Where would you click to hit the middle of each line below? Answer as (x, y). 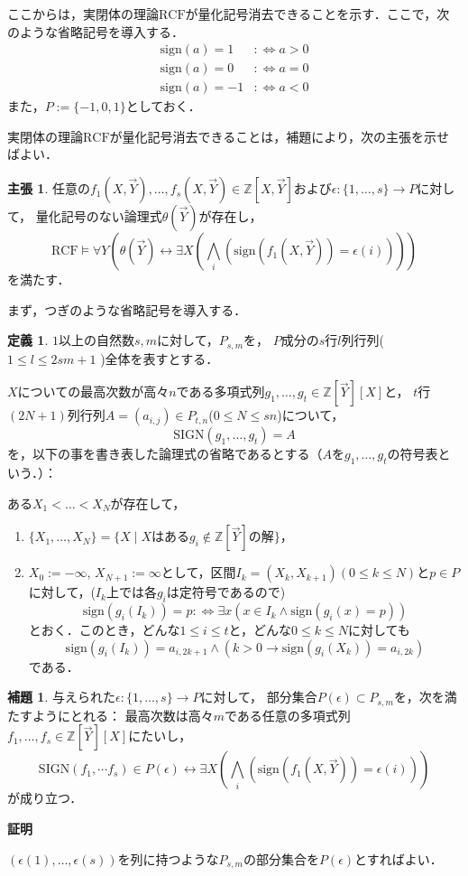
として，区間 (198, 572)
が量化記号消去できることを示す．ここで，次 (317, 14)
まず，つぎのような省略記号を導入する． (127, 309)
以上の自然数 (96, 340)
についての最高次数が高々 (93, 391)
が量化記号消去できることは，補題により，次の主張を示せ (280, 136)
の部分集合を (281, 858)
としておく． (163, 106)
